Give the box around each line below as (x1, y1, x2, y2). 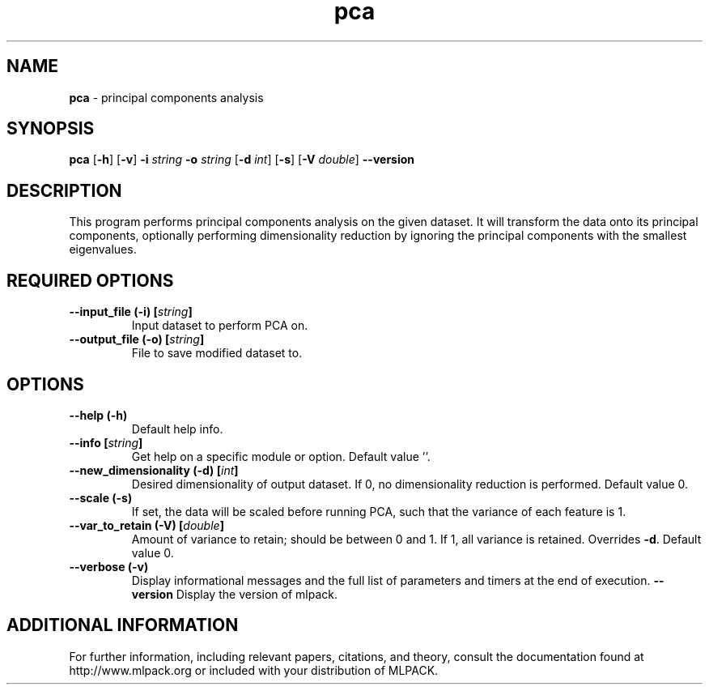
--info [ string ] (69, 435, 143, 450)
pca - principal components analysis (69, 90, 264, 105)
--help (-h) (69, 407, 128, 422)
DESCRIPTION (6, 180, 122, 201)
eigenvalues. (69, 242, 137, 257)
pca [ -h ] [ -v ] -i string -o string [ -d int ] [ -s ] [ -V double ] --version (69, 152, 415, 167)
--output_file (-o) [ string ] (69, 332, 205, 347)
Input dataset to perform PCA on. (131, 318, 308, 333)
